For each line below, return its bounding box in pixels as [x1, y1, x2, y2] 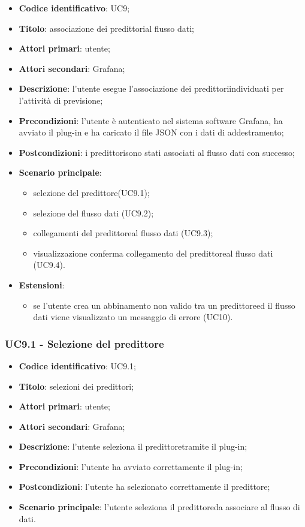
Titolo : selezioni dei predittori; [19, 380, 134, 392]
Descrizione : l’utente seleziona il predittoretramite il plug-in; [19, 440, 247, 453]
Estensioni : [19, 278, 65, 291]
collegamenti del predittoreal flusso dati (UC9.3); [33, 227, 213, 239]
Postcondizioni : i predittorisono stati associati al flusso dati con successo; [19, 146, 295, 158]
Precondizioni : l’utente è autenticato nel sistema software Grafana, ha [19, 114, 283, 127]
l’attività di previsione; [19, 94, 103, 106]
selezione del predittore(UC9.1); [33, 186, 150, 198]
